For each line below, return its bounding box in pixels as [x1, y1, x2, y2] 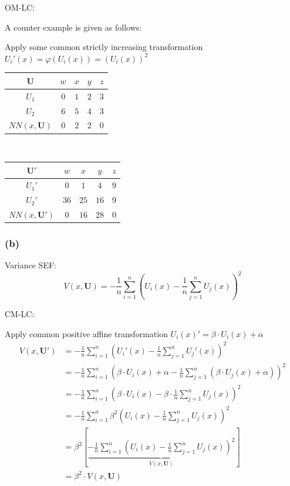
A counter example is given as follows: [5, 21, 142, 33]
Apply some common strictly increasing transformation [5, 41, 203, 53]
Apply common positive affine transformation [5, 327, 168, 339]
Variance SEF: [5, 259, 56, 271]
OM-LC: [5, 1, 35, 13]
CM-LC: [5, 308, 35, 320]
